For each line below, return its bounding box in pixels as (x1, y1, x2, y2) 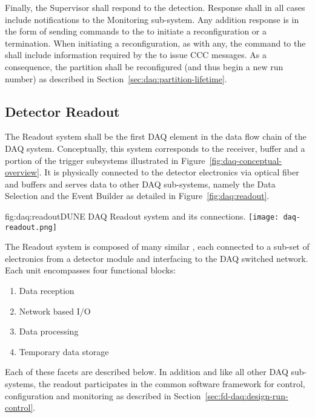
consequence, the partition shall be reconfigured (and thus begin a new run (5, 60, 283, 73)
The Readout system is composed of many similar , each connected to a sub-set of (5, 240, 310, 253)
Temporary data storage (19, 345, 109, 358)
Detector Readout (5, 102, 120, 120)
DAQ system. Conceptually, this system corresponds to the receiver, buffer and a (5, 142, 305, 154)
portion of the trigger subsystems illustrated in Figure (5, 154, 205, 166)
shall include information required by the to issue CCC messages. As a (5, 48, 267, 61)
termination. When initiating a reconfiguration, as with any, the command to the (5, 36, 306, 49)
